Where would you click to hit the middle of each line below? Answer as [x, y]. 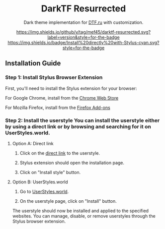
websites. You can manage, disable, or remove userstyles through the [84, 216]
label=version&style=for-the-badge [83, 37]
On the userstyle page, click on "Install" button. [68, 201]
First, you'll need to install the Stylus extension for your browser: [71, 88]
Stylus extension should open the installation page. [72, 163]
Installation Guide [33, 63]
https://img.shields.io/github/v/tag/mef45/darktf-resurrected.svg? [83, 32]
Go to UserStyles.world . [44, 191]
